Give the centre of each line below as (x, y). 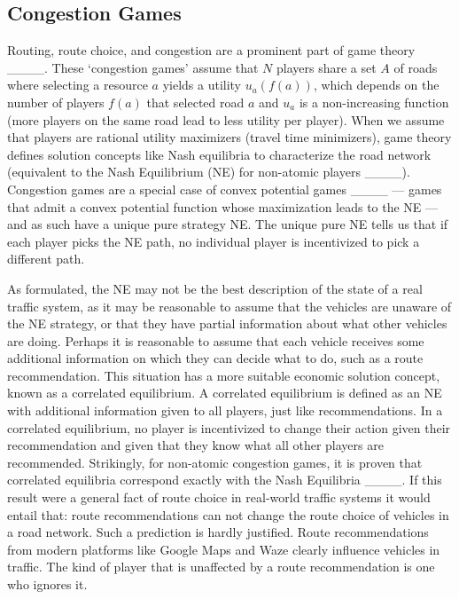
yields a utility (202, 85)
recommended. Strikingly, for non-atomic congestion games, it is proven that (215, 462)
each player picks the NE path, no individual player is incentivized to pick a (214, 241)
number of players (56, 102)
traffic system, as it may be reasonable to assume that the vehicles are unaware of (229, 306)
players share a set (327, 67)
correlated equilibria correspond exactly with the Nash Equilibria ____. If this (225, 480)
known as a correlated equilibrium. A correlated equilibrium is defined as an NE (225, 393)
